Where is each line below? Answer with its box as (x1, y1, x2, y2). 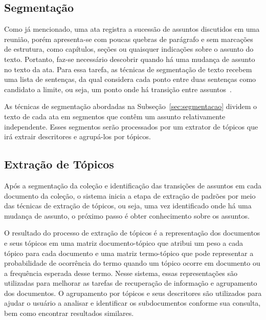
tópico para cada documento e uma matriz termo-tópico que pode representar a (4, 247, 254, 258)
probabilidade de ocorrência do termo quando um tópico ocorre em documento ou (4, 258, 260, 268)
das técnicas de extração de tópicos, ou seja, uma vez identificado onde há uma (4, 200, 252, 211)
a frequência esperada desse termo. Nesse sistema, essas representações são (4, 267, 238, 278)
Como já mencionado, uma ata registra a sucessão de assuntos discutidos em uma (4, 24, 260, 34)
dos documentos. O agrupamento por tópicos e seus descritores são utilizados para (4, 287, 262, 298)
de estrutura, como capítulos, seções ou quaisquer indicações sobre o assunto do (4, 44, 254, 54)
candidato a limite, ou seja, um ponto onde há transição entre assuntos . (4, 83, 232, 94)
